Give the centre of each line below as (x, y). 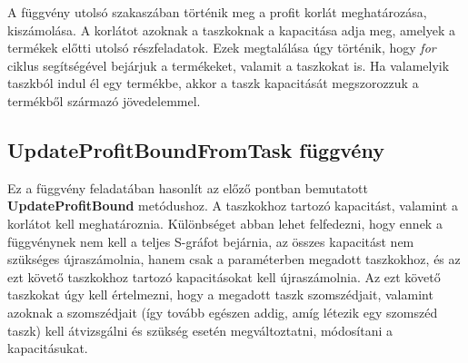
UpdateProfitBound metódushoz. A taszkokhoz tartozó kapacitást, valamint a (233, 206)
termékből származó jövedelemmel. (104, 100)
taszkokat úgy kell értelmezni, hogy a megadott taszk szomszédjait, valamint (220, 294)
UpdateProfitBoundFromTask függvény (196, 149)
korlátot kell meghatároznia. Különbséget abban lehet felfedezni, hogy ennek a (225, 223)
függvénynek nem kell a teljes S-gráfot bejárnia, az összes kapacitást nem (211, 241)
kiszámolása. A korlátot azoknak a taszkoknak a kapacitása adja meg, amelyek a (232, 29)
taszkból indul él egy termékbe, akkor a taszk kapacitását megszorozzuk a (213, 83)
